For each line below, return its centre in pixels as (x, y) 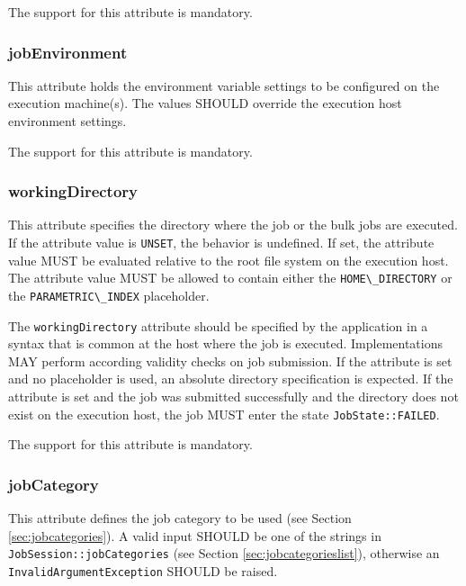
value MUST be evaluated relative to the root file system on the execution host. (229, 260)
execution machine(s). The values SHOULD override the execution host (205, 103)
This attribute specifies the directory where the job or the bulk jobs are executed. (233, 225)
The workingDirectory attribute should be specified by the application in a (218, 325)
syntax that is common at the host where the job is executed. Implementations (225, 343)
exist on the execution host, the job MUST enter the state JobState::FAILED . (224, 414)
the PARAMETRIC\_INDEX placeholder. (109, 295)
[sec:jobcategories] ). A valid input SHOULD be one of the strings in (195, 535)
